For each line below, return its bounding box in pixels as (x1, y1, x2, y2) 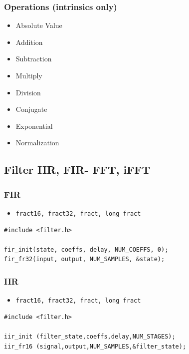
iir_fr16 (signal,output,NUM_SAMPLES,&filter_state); (4, 343, 187, 350)
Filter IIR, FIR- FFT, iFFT (4, 162, 151, 177)
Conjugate (15, 104, 47, 114)
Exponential (15, 120, 53, 131)
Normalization (15, 137, 59, 148)
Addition (15, 36, 43, 47)
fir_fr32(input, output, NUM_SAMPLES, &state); (4, 256, 165, 263)
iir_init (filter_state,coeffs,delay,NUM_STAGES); (4, 333, 176, 341)
